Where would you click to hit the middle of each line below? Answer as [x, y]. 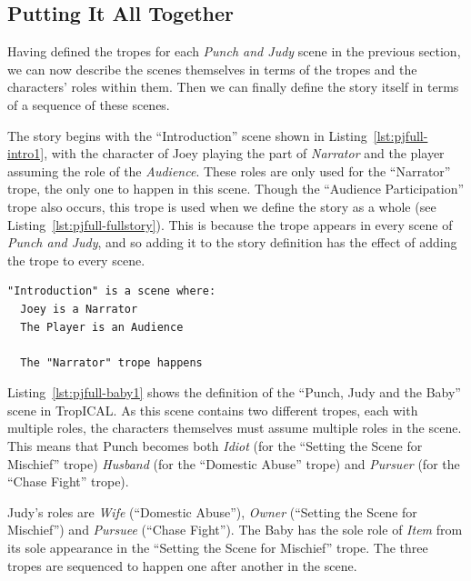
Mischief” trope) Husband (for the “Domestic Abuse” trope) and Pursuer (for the [234, 463]
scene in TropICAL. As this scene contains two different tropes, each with [213, 410]
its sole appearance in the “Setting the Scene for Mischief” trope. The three [218, 548]
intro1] [26, 153]
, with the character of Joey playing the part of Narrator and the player [244, 153]
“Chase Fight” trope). [68, 481]
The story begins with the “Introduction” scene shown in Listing [187, 135]
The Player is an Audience [102, 327]
